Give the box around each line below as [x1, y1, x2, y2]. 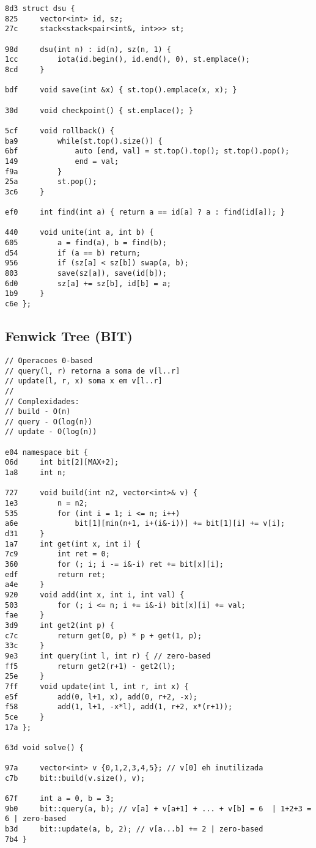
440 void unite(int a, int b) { [5, 228, 154, 237]
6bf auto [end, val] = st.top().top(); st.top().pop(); [5, 147, 290, 156]
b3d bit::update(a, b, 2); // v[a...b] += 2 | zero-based [5, 825, 263, 834]
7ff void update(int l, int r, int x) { [5, 682, 189, 691]
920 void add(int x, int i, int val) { [5, 590, 185, 599]
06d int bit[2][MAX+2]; [5, 458, 119, 467]
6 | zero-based [5, 814, 67, 824]
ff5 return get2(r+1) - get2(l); [5, 662, 176, 671]
